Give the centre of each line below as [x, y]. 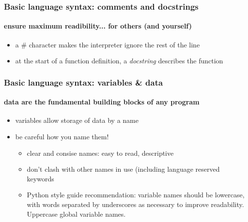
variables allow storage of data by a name [77, 120]
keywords [40, 178]
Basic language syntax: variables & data [84, 82]
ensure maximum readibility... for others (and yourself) [98, 26]
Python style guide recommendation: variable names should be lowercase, [136, 195]
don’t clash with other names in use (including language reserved [123, 169]
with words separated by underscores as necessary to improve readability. [135, 204]
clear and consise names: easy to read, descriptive [100, 153]
